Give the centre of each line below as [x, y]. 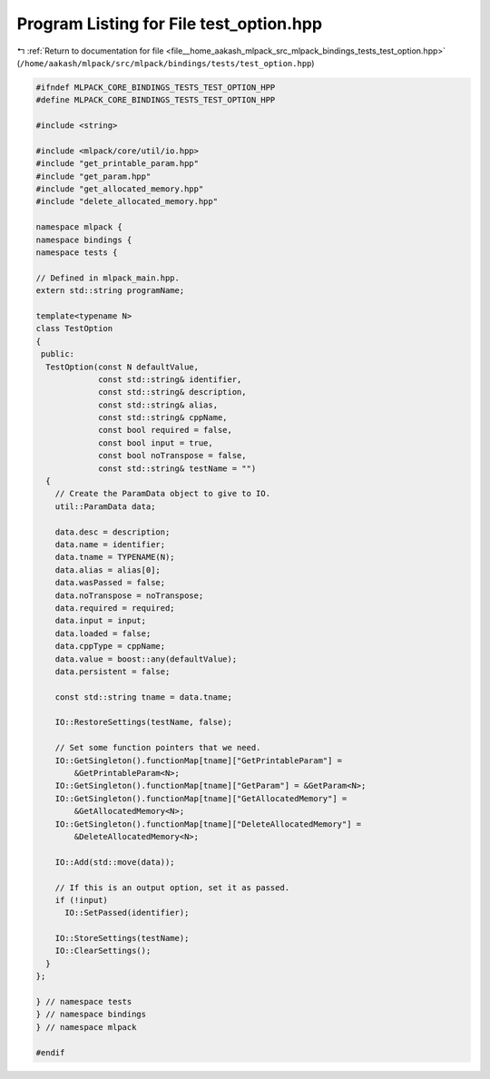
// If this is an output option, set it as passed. [172, 888]
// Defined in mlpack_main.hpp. [108, 278]
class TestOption [74, 329]
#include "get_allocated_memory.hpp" [120, 189]
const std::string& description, [172, 392]
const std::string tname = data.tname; [144, 697]
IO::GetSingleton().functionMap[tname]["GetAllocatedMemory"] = [201, 798]
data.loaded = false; [103, 633]
